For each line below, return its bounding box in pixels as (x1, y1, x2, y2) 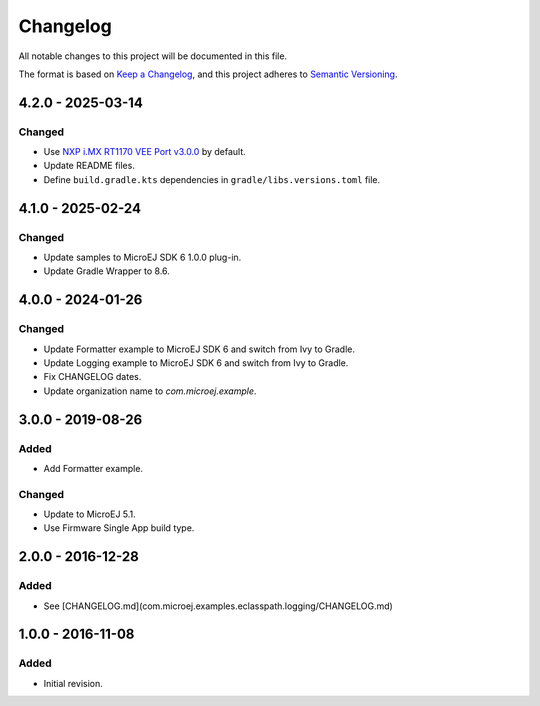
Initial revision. (43, 677, 104, 689)
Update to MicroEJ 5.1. (43, 508, 137, 520)
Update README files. (43, 160, 135, 172)
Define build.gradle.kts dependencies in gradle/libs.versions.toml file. (43, 173, 381, 185)
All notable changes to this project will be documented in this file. (18, 50, 288, 62)
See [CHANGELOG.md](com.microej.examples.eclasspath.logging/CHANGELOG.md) (43, 600, 394, 612)
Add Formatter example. (43, 462, 144, 474)
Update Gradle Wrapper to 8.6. (43, 265, 170, 277)
